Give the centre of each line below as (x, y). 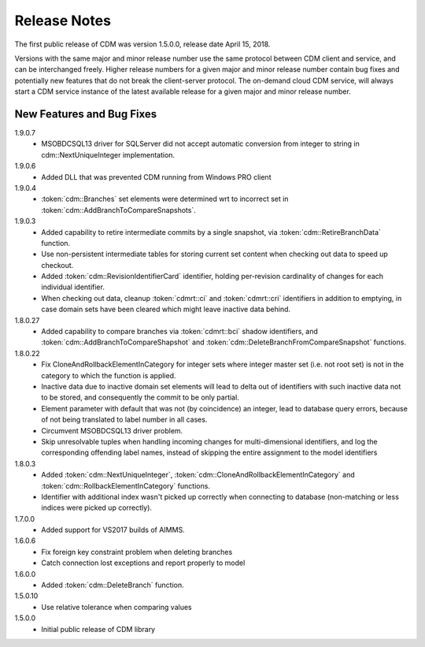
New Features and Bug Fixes (86, 114)
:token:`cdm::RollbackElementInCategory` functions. (126, 485)
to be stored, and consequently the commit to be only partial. (140, 397)
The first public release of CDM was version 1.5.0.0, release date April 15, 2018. (142, 44)
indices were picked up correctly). (97, 508)
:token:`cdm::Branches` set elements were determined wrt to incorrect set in (165, 199)
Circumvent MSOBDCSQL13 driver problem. (112, 430)
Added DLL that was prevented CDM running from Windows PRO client (156, 177)
